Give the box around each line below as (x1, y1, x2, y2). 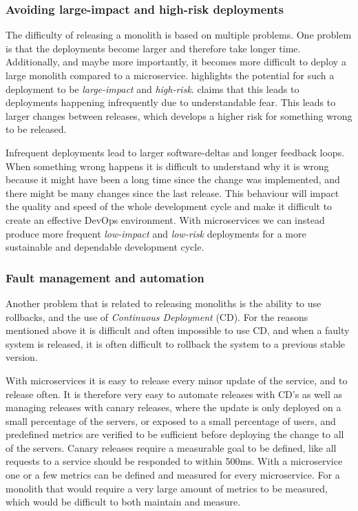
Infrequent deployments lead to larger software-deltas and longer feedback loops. (6, 145, 345, 159)
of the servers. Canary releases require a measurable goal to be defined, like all (6, 440, 337, 455)
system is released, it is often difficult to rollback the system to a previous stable (6, 336, 346, 351)
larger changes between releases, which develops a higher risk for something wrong (6, 108, 352, 123)
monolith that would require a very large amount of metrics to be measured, (6, 481, 328, 495)
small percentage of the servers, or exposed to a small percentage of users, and (6, 413, 336, 428)
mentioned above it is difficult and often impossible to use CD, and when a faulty (6, 323, 350, 337)
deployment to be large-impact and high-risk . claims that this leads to (6, 81, 299, 96)
